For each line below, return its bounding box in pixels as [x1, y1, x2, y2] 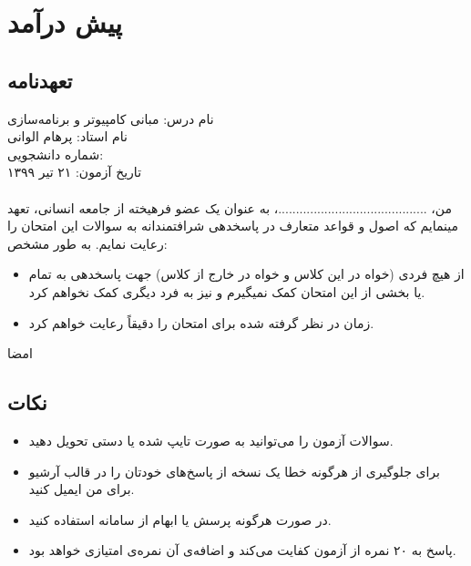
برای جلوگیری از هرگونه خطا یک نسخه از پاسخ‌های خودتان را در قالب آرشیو [28, 461, 440, 480]
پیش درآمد [7, 4, 123, 41]
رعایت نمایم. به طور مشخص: [7, 233, 168, 252]
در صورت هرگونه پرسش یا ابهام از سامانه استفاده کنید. [28, 509, 332, 529]
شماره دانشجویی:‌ [7, 144, 104, 163]
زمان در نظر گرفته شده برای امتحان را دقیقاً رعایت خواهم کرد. [28, 313, 374, 332]
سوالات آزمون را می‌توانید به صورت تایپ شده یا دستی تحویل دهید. [28, 430, 394, 449]
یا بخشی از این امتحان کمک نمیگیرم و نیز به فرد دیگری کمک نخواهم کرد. [28, 282, 425, 301]
